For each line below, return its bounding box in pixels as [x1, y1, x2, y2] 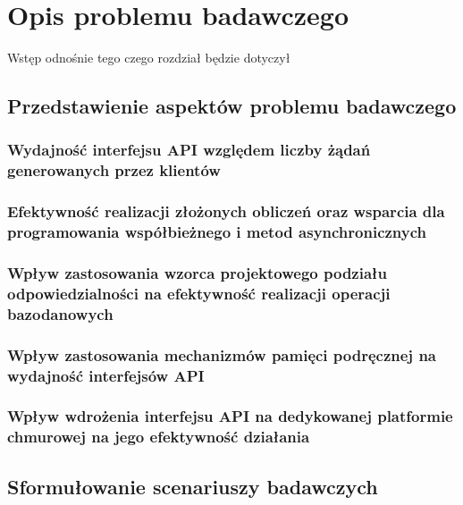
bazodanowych [7, 302, 114, 324]
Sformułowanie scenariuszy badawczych [7, 472, 378, 500]
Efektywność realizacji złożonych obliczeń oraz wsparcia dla [7, 200, 445, 223]
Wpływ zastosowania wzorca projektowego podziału [7, 261, 387, 283]
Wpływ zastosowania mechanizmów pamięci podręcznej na [7, 343, 436, 366]
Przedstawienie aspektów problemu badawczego [7, 92, 457, 120]
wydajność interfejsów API [7, 364, 205, 386]
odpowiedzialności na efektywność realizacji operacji [7, 282, 391, 304]
